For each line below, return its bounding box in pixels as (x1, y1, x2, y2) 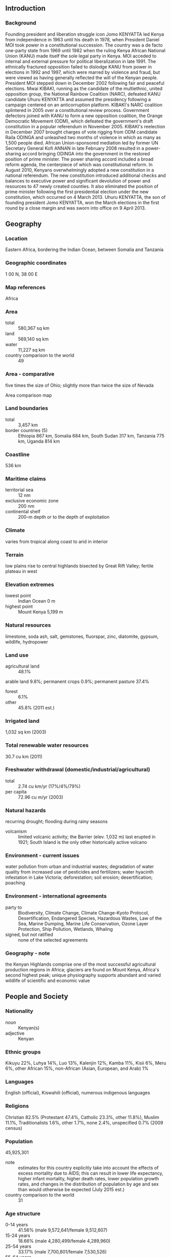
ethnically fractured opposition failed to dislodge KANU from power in (5, 63, 152, 70)
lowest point (5, 592, 32, 599)
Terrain (5, 551, 24, 558)
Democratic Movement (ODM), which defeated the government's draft (5, 118, 153, 124)
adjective (5, 1030, 25, 1036)
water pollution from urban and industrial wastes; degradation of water (5, 863, 154, 870)
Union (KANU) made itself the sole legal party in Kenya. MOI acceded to (5, 53, 157, 59)
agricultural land (5, 663, 40, 669)
